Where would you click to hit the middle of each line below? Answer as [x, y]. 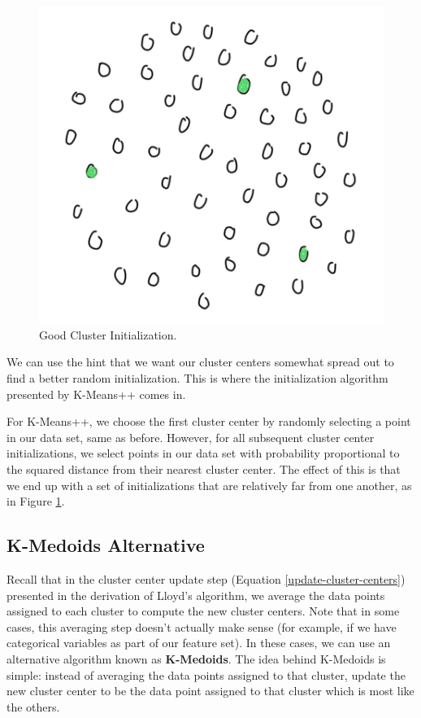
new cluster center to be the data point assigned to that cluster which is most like [210, 691]
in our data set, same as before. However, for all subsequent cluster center [191, 437]
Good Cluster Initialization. [108, 334]
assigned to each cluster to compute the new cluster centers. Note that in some [203, 611]
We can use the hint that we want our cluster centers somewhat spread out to [200, 362]
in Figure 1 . [36, 501]
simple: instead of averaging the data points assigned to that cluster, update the [206, 674]
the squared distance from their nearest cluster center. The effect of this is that [204, 469]
